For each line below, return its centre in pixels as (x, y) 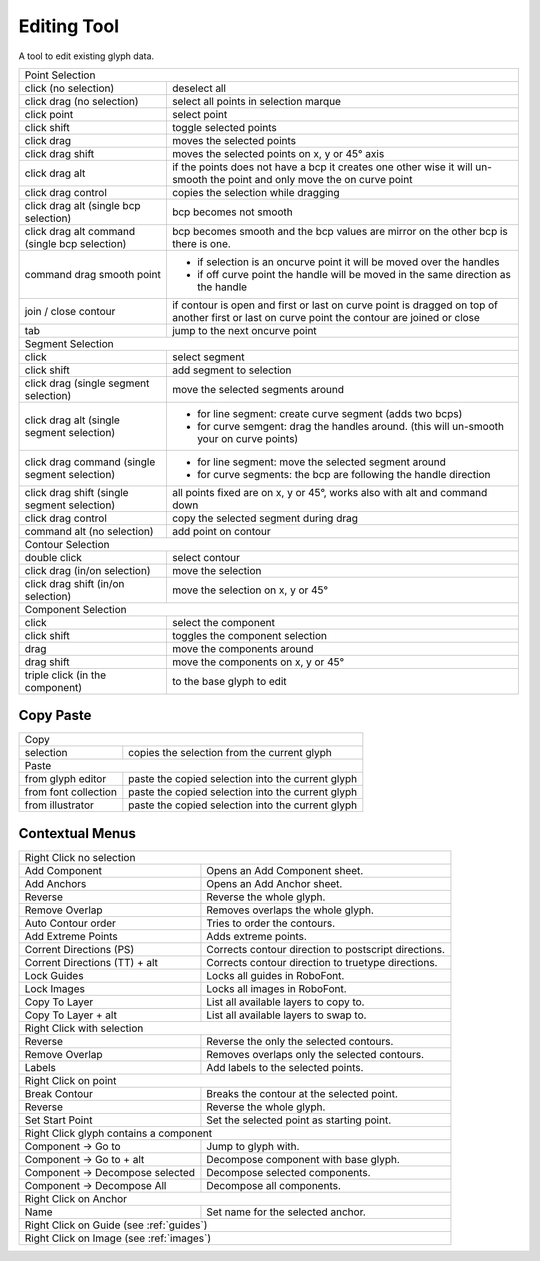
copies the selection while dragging (255, 192)
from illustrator (59, 805)
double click (53, 557)
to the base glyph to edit (229, 681)
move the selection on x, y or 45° (250, 590)
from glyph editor (65, 779)
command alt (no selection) (89, 531)
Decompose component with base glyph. (303, 1159)
